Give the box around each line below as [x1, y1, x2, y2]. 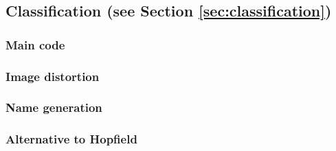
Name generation [5, 99, 102, 116]
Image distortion [5, 67, 100, 84]
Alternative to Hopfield [5, 130, 137, 148]
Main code [5, 36, 65, 53]
